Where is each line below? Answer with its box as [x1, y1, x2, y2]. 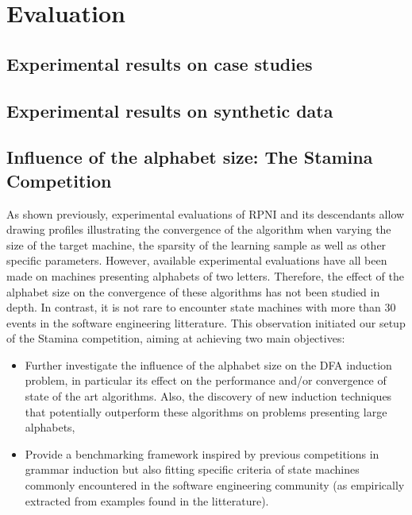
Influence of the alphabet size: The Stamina [6, 145, 373, 169]
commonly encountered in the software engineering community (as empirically [25, 477, 405, 494]
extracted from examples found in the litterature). [25, 492, 269, 509]
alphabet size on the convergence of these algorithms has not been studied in [6, 283, 380, 300]
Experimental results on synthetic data [6, 98, 333, 122]
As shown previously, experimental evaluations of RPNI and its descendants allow [6, 205, 405, 222]
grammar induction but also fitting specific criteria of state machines [25, 461, 360, 478]
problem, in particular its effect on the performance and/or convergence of [25, 372, 387, 389]
